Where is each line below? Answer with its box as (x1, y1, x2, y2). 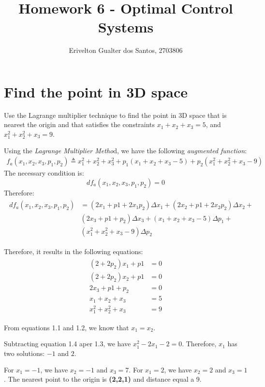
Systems (98, 17, 154, 37)
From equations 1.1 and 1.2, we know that (4, 322, 129, 332)
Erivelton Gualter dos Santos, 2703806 (69, 45, 183, 55)
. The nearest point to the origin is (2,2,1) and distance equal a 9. (4, 374, 202, 384)
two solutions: (4, 348, 45, 358)
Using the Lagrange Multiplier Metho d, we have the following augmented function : (4, 145, 247, 155)
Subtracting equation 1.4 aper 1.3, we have (4, 339, 131, 349)
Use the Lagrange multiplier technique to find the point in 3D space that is (4, 110, 227, 120)
